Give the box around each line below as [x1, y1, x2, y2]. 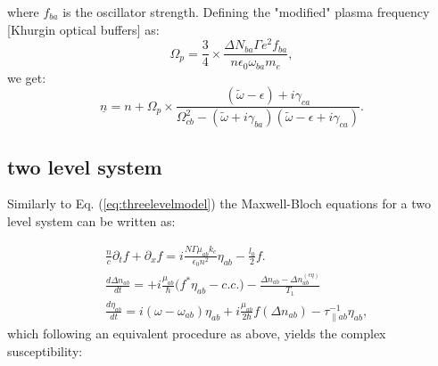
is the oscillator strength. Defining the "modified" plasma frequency [62, 3, 430, 20]
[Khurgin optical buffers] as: [7, 20, 160, 38]
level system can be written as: [7, 212, 176, 231]
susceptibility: [7, 341, 83, 360]
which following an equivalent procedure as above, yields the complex [7, 324, 386, 343]
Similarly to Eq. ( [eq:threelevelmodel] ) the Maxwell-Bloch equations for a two [7, 194, 432, 213]
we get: [7, 68, 46, 86]
